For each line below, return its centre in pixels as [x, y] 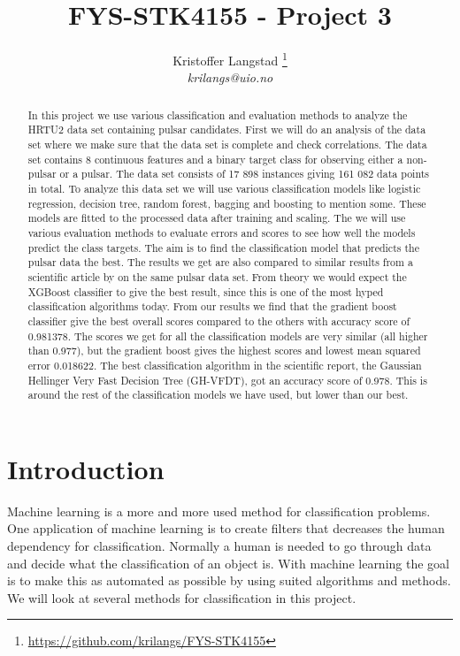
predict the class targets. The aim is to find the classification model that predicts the [223, 247]
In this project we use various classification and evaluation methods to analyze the [218, 114]
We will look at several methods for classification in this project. [182, 597]
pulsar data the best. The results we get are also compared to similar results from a [220, 262]
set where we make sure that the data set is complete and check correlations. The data [227, 145]
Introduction [86, 468]
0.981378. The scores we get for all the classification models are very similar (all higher [228, 336]
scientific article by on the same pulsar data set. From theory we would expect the [217, 276]
